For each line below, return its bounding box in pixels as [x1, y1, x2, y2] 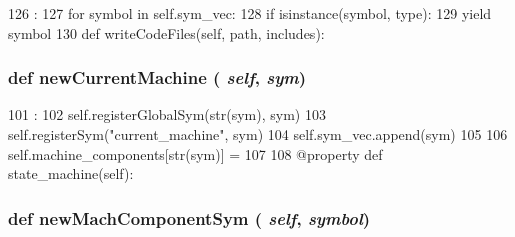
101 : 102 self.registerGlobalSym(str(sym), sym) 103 [8, 104, 326, 125]
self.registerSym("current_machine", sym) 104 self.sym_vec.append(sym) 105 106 [8, 124, 508, 144]
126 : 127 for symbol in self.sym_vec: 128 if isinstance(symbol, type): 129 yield [8, 3, 492, 23]
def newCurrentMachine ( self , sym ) [8, 65, 307, 90]
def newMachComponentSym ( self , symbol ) [8, 205, 371, 230]
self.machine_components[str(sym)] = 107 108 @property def [8, 143, 383, 164]
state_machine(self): [8, 163, 134, 184]
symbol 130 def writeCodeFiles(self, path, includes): [8, 22, 325, 43]
